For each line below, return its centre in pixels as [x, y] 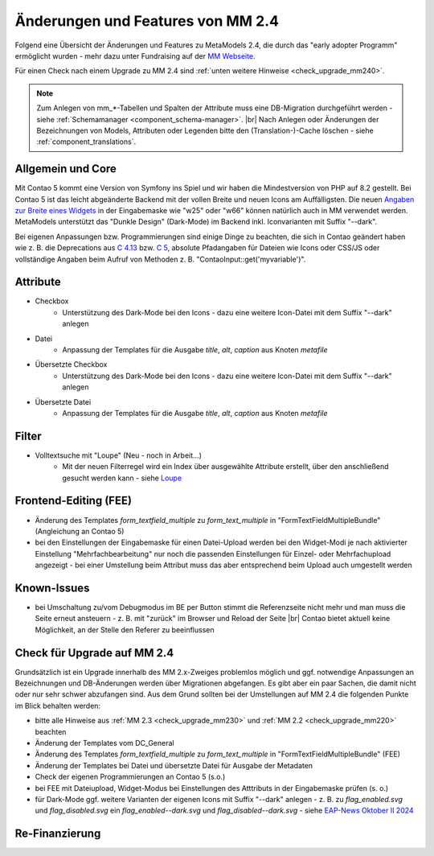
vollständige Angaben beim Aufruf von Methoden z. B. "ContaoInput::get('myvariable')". [160, 259]
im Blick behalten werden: [57, 706]
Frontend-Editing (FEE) [74, 501]
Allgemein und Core [66, 169]
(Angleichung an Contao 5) [80, 531]
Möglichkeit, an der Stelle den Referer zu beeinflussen [125, 630]
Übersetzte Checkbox [71, 364]
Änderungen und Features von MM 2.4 [147, 21]
